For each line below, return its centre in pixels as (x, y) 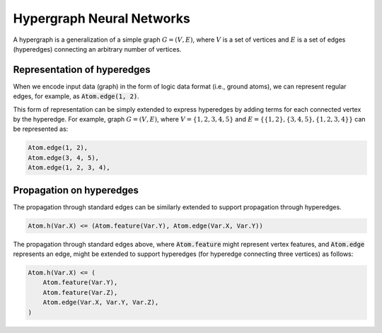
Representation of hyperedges (82, 70)
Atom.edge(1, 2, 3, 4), (69, 168)
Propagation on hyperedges (76, 190)
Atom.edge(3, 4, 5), (63, 158)
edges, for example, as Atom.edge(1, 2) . (76, 96)
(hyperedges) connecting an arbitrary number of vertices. (97, 49)
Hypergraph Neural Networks (102, 18)
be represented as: (41, 129)
